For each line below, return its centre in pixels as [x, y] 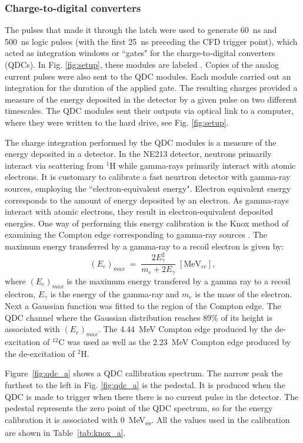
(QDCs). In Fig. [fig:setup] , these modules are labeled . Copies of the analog [142, 64]
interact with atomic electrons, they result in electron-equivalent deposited [139, 211]
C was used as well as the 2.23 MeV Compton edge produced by [175, 342]
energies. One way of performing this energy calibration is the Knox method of [147, 223]
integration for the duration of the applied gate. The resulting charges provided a [151, 88]
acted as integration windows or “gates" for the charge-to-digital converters [140, 53]
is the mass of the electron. [244, 293]
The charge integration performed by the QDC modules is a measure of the [141, 142]
